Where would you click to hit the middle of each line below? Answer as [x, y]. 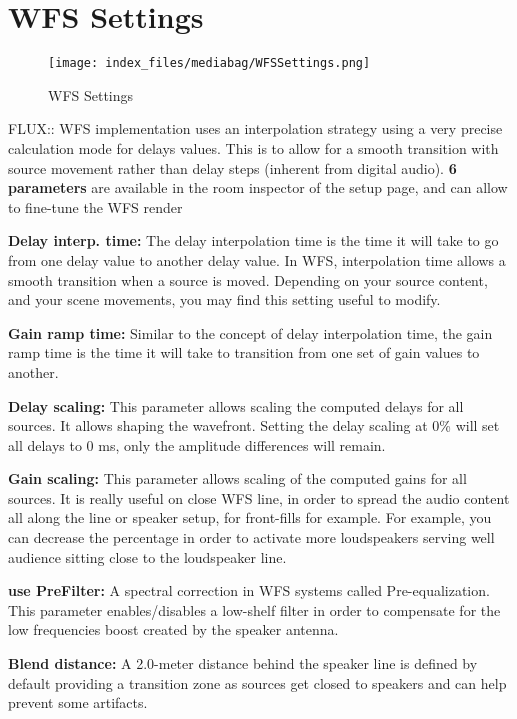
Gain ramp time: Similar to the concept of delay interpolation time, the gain [250, 332]
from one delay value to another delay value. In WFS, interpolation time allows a [257, 259]
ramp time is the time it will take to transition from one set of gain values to [244, 352]
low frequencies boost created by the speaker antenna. [173, 629]
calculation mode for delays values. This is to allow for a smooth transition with [253, 147]
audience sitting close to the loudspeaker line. [147, 556]
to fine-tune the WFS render [95, 206]
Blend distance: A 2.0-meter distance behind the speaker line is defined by [243, 663]
